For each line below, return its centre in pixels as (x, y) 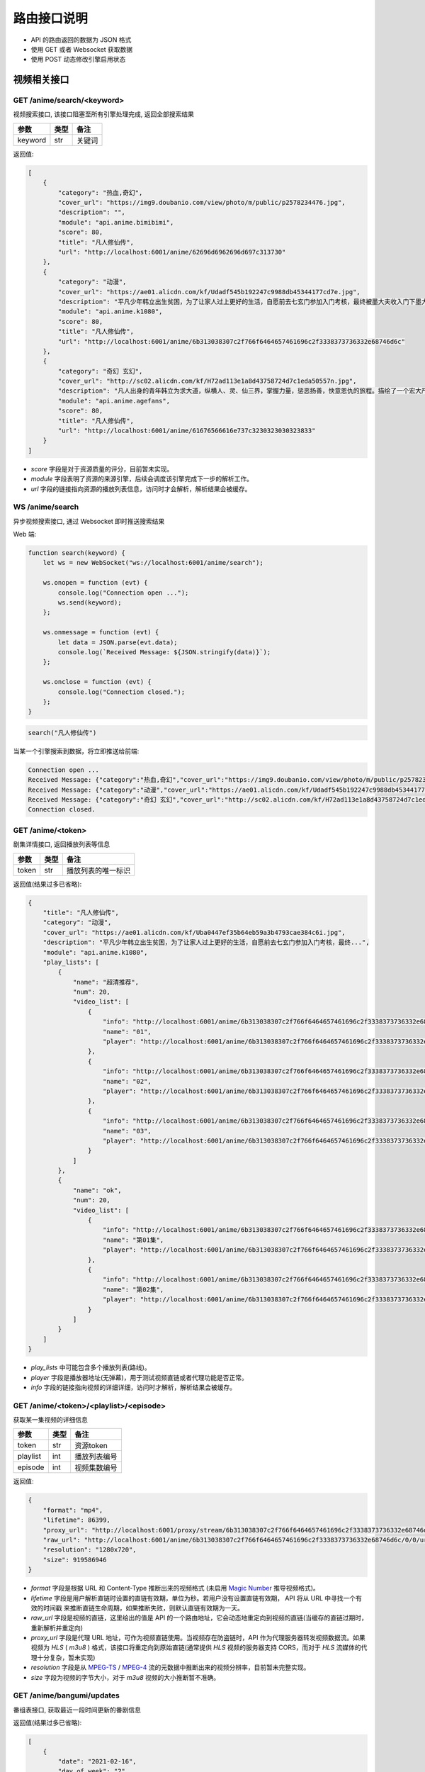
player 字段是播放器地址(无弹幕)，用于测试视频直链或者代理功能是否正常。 (139, 1377)
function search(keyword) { (76, 553)
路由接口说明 (51, 18)
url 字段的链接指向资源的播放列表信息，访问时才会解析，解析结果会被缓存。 (141, 488)
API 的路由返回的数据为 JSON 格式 (81, 40)
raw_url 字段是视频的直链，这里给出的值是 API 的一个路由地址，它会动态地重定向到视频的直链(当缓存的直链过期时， (199, 1618)
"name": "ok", (97, 1190)
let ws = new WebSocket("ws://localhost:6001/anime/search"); (153, 563)
